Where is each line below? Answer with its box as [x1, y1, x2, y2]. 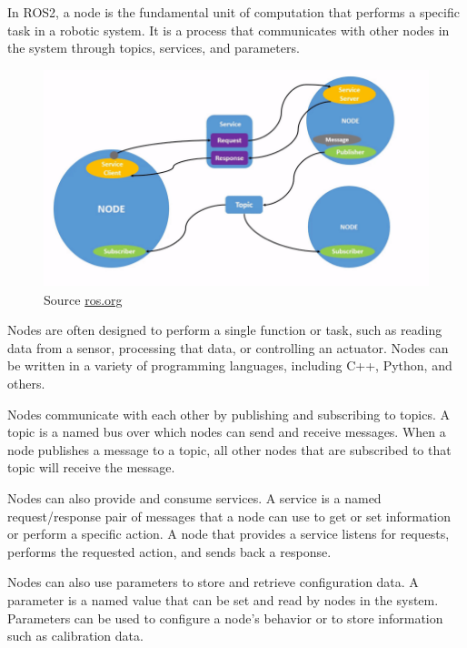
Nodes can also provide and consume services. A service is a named [7, 489, 382, 508]
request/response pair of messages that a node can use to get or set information [7, 506, 452, 525]
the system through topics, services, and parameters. [7, 38, 300, 57]
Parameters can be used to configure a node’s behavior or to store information [7, 608, 443, 627]
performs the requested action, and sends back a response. [7, 542, 332, 561]
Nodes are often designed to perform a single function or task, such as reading [7, 320, 442, 339]
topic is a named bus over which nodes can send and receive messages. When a [7, 422, 446, 441]
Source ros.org [44, 289, 123, 309]
